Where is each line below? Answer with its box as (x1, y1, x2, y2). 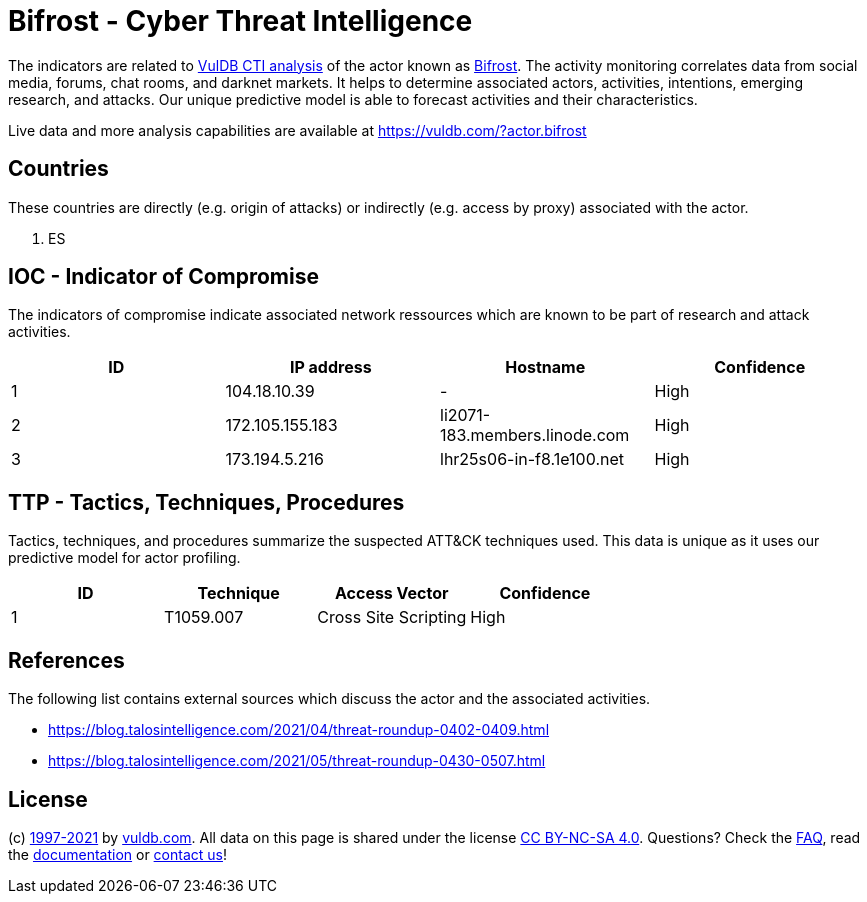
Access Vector (334, 583, 449, 604)
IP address (289, 357, 372, 378)
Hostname (505, 357, 586, 378)
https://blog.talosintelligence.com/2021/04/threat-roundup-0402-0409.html (48, 721, 550, 739)
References (8, 647, 125, 673)
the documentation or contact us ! (8, 845, 227, 863)
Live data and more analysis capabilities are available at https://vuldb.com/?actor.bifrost (8, 121, 587, 139)
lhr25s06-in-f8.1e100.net (440, 449, 625, 470)
